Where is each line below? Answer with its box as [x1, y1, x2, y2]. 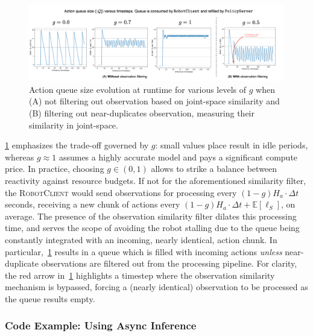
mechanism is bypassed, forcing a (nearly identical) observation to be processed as [5, 281, 308, 293]
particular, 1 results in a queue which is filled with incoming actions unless [5, 245, 282, 258]
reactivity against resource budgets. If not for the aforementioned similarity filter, [5, 174, 306, 187]
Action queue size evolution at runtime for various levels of [29, 83, 247, 95]
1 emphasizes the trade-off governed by [5, 139, 149, 151]
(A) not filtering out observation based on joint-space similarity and [29, 95, 280, 107]
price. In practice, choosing [5, 162, 104, 175]
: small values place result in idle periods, [155, 139, 308, 151]
